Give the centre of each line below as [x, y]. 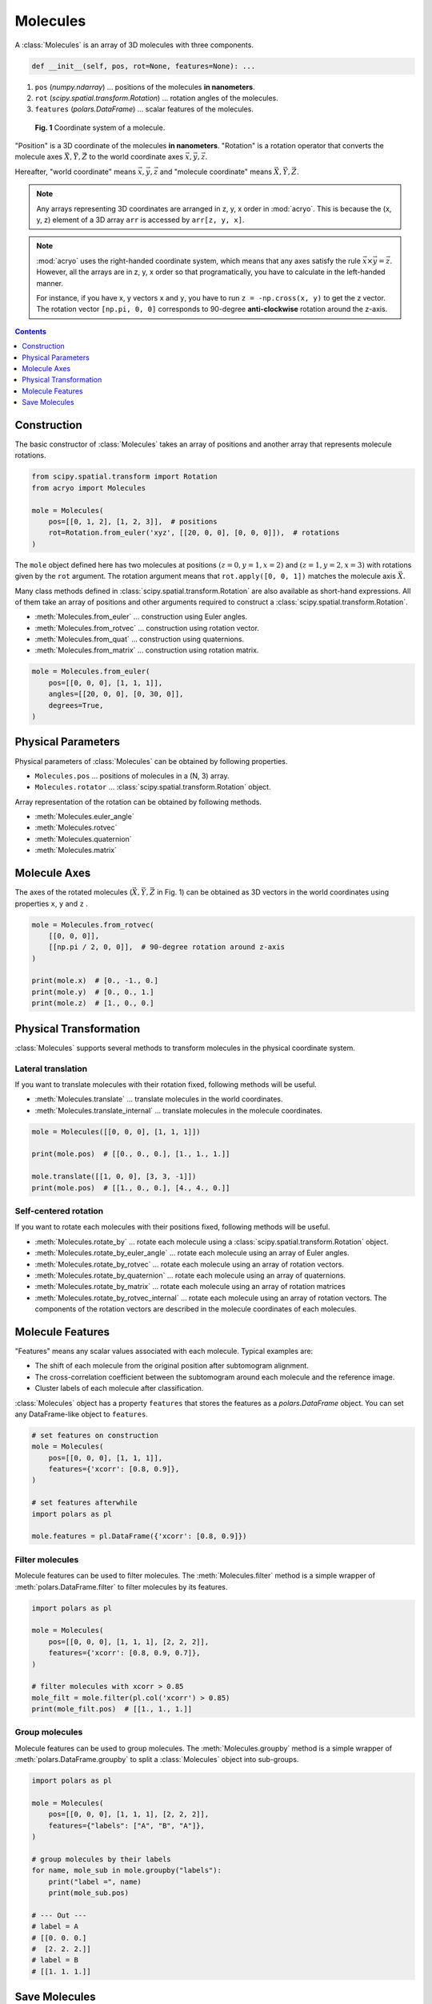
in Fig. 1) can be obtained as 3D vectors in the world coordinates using [273, 892]
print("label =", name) [95, 1881]
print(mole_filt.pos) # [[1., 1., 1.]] [112, 1709]
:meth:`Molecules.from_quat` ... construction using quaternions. [139, 639]
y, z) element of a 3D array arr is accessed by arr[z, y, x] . [140, 220]
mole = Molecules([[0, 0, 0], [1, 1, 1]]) [116, 1131]
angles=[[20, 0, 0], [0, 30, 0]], [116, 694]
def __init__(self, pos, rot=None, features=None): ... [144, 66]
